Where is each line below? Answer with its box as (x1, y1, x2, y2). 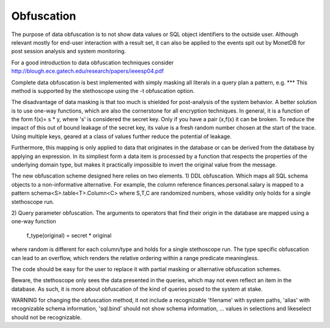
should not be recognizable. (11, 313, 82, 321)
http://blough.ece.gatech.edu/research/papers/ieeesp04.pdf (11, 67, 164, 75)
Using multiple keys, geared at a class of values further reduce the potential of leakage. (11, 132, 232, 140)
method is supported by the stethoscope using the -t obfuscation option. (11, 87, 195, 94)
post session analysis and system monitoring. (11, 48, 127, 55)
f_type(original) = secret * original (26, 231, 112, 239)
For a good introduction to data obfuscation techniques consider (11, 59, 174, 66)
